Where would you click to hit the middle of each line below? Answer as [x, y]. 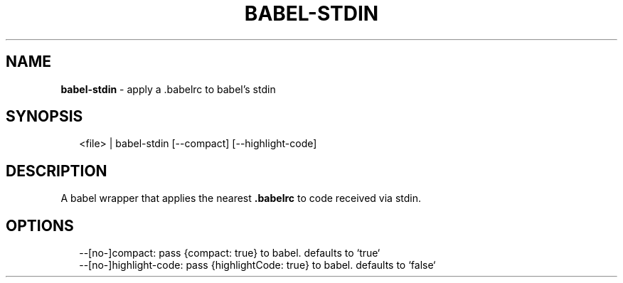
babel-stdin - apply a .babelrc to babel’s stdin [168, 89]
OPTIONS [40, 225]
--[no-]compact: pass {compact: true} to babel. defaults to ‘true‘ [230, 253]
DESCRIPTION [57, 171]
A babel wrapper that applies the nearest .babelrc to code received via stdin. [241, 198]
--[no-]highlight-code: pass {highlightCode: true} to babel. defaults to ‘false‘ [257, 265]
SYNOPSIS [44, 117]
